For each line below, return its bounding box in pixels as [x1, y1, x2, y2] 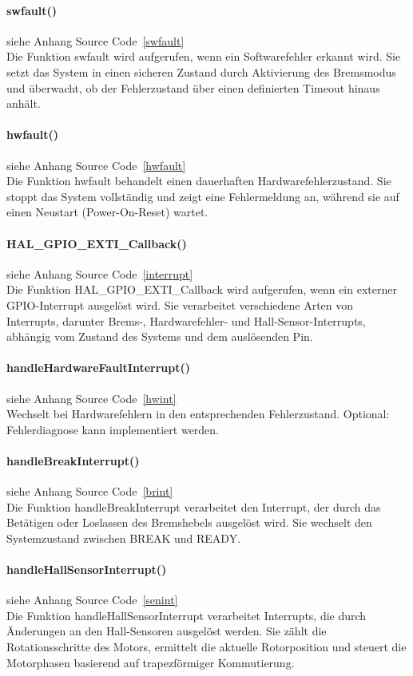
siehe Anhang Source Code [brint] [6, 483, 173, 500]
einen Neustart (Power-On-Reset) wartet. [6, 204, 208, 220]
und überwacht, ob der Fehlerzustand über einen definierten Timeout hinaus [6, 79, 380, 96]
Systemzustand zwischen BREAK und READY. [6, 529, 241, 546]
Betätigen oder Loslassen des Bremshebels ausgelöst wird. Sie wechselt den [6, 514, 372, 531]
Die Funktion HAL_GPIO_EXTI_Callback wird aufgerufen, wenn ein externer [6, 281, 397, 298]
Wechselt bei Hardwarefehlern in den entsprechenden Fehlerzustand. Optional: [6, 405, 390, 422]
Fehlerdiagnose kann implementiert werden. [6, 421, 220, 437]
